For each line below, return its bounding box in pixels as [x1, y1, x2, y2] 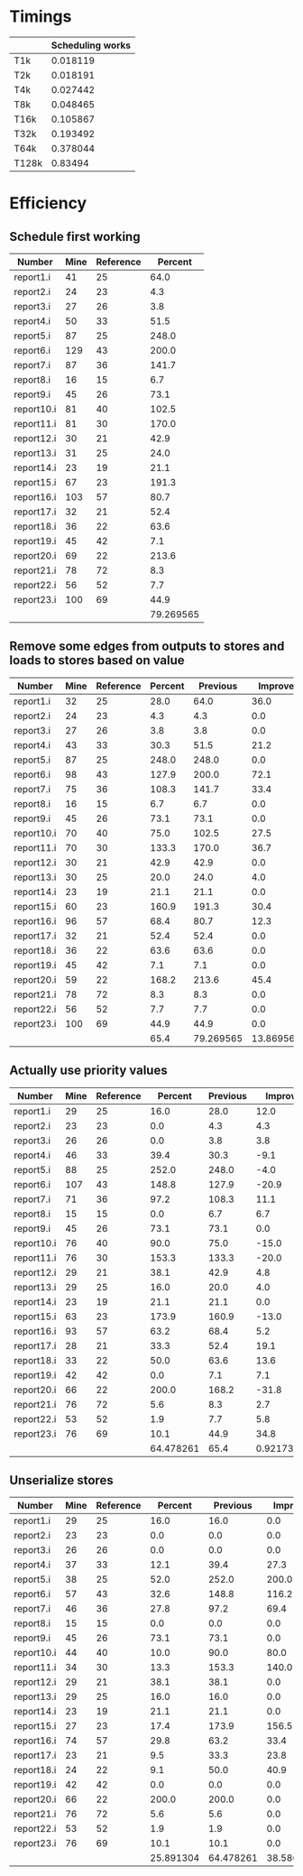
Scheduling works [50, 39, 131, 51]
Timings [9, 6, 72, 27]
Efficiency [9, 193, 87, 214]
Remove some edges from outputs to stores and [9, 639, 285, 654]
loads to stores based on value [9, 652, 185, 669]
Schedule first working [9, 228, 141, 245]
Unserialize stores [9, 1473, 115, 1488]
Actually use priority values [9, 1063, 169, 1078]
